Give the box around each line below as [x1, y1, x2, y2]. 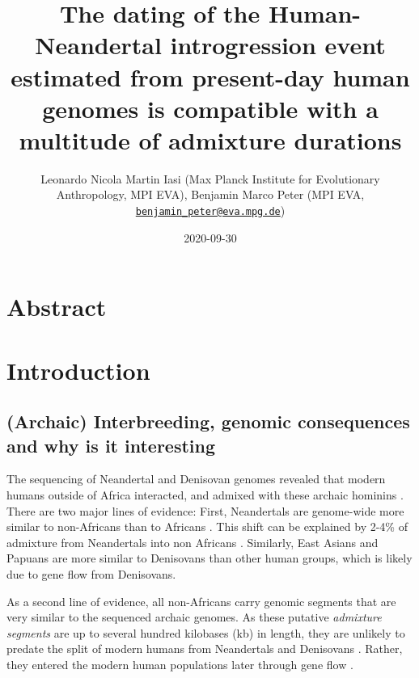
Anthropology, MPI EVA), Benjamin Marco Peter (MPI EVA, [56, 186, 365, 203]
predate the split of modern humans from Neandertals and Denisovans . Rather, [6, 640, 403, 657]
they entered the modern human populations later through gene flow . [6, 656, 353, 672]
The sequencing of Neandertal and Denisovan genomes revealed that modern [6, 470, 386, 487]
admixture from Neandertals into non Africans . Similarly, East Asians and [6, 533, 379, 550]
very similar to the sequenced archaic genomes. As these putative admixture [6, 609, 382, 625]
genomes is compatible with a [42, 91, 379, 124]
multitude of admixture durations [19, 123, 402, 156]
